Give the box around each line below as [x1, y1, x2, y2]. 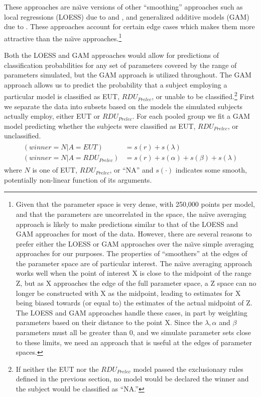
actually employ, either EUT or [4, 111, 100, 121]
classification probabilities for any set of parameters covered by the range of [4, 59, 237, 70]
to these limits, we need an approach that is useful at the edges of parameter [16, 337, 252, 347]
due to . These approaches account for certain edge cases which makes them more [4, 21, 255, 32]
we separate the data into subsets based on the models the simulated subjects [4, 101, 243, 111]
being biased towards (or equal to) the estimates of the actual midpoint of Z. [16, 297, 252, 308]
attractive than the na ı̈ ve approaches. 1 [4, 31, 122, 43]
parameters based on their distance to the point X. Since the [16, 317, 203, 328]
